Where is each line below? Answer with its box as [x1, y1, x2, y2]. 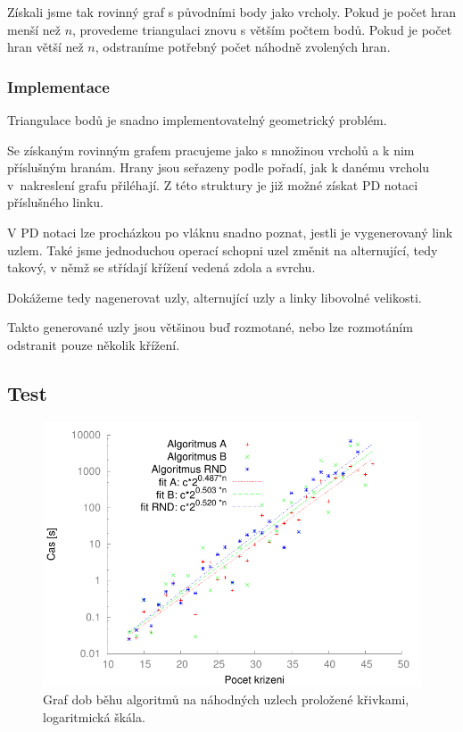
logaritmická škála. [43, 707, 145, 726]
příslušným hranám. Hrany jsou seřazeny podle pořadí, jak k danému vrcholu [7, 158, 430, 177]
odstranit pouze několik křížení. [7, 335, 180, 354]
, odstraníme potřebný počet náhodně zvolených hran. [95, 37, 391, 56]
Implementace [7, 75, 110, 97]
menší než [7, 20, 61, 38]
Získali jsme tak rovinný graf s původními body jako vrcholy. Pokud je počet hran [7, 3, 457, 21]
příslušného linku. [7, 193, 103, 212]
